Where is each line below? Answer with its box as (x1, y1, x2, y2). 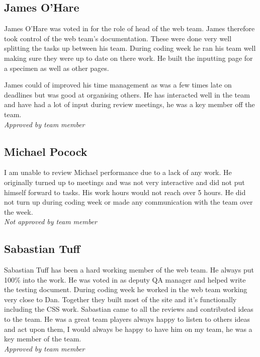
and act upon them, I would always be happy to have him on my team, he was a (4, 323, 252, 334)
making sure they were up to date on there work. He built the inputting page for (4, 52, 253, 63)
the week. (4, 206, 33, 217)
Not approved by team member (4, 216, 98, 227)
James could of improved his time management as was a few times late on (4, 79, 232, 90)
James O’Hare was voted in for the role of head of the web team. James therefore (4, 23, 255, 34)
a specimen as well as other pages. (4, 62, 109, 73)
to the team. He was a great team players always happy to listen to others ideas (4, 314, 250, 324)
